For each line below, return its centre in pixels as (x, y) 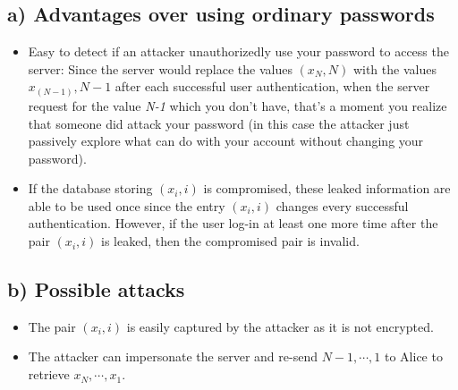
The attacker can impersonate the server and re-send (173, 356)
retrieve (49, 374)
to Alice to (414, 356)
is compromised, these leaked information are (327, 188)
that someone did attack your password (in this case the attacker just (219, 123)
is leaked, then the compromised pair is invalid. (230, 241)
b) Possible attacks (96, 289)
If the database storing (90, 188)
